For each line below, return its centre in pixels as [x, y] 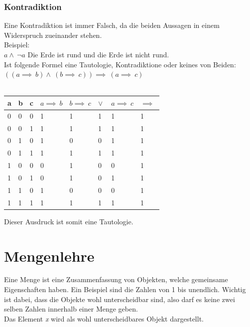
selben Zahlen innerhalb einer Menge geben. [71, 309]
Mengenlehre [49, 255]
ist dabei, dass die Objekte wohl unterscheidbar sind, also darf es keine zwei [120, 299]
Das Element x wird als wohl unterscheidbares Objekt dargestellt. [104, 318]
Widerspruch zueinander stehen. [53, 35]
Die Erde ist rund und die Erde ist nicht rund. [98, 54]
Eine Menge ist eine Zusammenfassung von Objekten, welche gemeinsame [116, 279]
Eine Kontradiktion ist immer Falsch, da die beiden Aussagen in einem [112, 25]
